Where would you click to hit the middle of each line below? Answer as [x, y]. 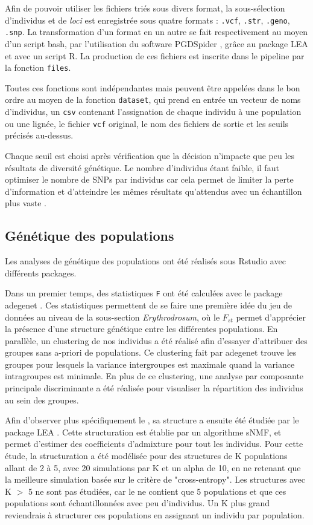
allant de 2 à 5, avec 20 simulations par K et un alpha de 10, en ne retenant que [153, 467]
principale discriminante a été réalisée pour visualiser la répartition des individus [154, 388]
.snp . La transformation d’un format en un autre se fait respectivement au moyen [156, 32]
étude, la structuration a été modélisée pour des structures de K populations [146, 456]
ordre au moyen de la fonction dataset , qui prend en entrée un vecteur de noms [153, 99]
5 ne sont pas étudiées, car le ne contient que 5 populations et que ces [157, 491]
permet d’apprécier [271, 317]
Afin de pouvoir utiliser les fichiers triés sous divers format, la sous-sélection [145, 8]
